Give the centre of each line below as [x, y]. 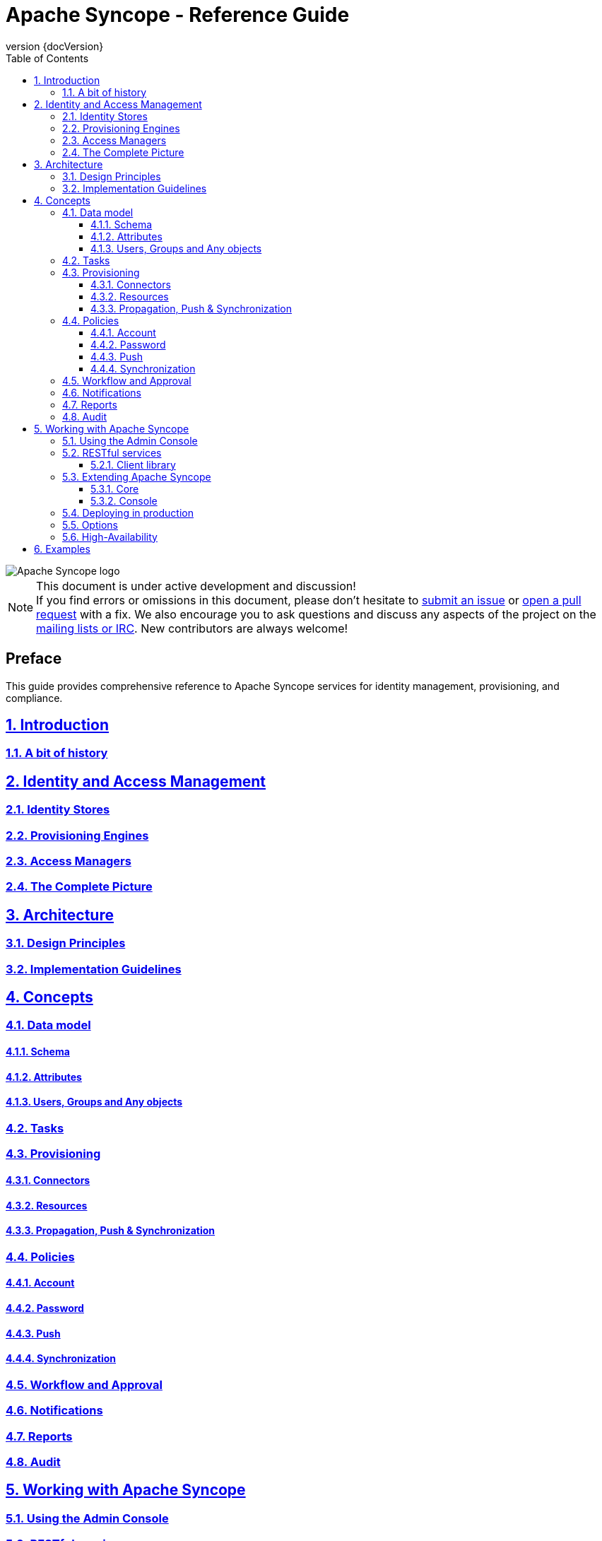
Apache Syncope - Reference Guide [178, 15]
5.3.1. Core [115, 488]
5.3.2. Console [124, 500]
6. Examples [62, 549]
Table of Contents [47, 58]
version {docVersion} [55, 46]
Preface [34, 659]
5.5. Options [90, 525]
